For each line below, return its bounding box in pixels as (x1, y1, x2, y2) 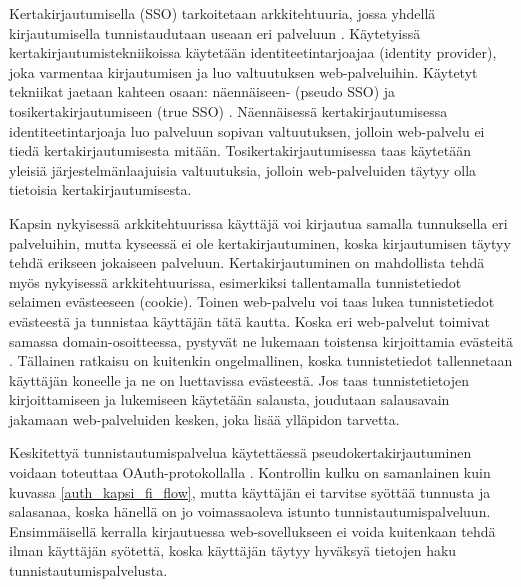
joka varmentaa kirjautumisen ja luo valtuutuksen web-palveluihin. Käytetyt (9, 61, 478, 82)
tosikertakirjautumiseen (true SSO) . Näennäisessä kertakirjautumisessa (9, 100, 448, 121)
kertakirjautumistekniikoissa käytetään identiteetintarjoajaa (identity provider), (9, 42, 497, 63)
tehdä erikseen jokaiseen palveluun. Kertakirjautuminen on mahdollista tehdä (9, 252, 485, 273)
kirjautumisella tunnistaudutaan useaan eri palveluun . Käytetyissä (9, 22, 421, 43)
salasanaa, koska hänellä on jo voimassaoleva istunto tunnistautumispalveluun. (9, 501, 491, 522)
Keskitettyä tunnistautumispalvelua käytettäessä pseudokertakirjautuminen (9, 442, 472, 463)
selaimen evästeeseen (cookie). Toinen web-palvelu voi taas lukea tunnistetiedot (9, 291, 495, 312)
